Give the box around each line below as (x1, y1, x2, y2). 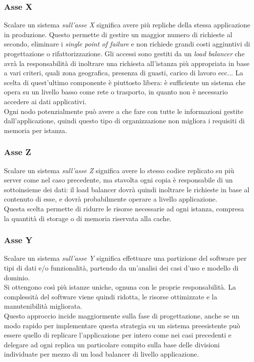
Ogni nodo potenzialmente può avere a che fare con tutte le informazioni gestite (4, 106, 244, 116)
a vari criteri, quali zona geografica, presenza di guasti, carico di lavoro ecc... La (4, 68, 243, 78)
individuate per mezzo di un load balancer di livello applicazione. (4, 349, 199, 359)
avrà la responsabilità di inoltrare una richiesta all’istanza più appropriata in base (4, 58, 250, 68)
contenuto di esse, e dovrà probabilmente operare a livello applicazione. (4, 194, 217, 204)
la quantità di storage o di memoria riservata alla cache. (4, 213, 172, 223)
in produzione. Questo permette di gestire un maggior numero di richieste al (4, 29, 232, 39)
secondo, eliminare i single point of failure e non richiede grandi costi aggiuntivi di (4, 39, 250, 49)
